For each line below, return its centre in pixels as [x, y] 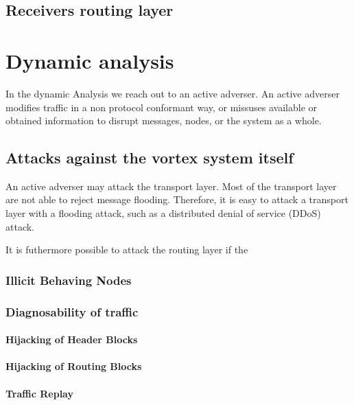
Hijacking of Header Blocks [72, 339]
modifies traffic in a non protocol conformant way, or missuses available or [162, 107]
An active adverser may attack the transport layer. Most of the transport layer [171, 186]
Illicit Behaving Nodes [69, 280]
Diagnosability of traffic [72, 311]
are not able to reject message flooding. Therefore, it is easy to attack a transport [177, 199]
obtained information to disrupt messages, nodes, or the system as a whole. [164, 120]
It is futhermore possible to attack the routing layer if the [127, 250]
